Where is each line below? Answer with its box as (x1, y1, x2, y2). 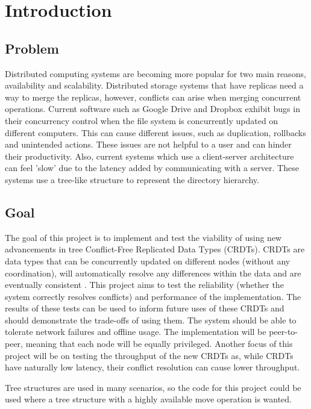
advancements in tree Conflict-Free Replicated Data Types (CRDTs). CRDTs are (5, 243, 305, 255)
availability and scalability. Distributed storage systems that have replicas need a (5, 79, 304, 92)
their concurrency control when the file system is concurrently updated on (5, 114, 278, 126)
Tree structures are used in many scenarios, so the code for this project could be (5, 381, 301, 393)
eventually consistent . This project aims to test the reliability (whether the (5, 278, 284, 291)
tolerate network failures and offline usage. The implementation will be (5, 325, 266, 338)
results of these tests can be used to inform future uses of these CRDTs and (5, 302, 284, 314)
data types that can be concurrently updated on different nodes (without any (5, 254, 291, 267)
